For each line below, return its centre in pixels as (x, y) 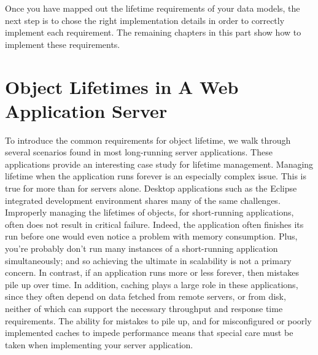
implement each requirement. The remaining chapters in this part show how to (153, 32)
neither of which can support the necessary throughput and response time (144, 308)
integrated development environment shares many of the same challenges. (143, 200)
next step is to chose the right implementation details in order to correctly (145, 20)
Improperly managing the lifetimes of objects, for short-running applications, (149, 212)
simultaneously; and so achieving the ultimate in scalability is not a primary (148, 260)
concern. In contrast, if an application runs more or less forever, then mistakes (152, 272)
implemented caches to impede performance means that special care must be (149, 333)
